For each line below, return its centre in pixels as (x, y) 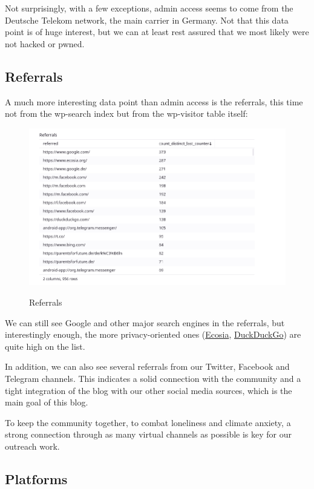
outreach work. (32, 446)
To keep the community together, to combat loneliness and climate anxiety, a (148, 422)
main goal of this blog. (47, 402)
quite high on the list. (45, 346)
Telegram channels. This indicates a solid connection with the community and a (153, 379)
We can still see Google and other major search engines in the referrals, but (145, 322)
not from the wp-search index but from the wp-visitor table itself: (126, 113)
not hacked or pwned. (45, 43)
